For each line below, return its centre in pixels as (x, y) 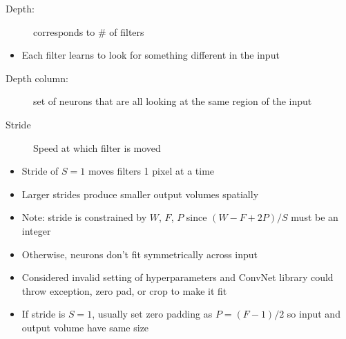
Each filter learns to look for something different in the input (151, 55)
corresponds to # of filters (89, 31)
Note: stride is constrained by (84, 217)
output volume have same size (85, 327)
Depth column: (37, 78)
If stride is (44, 314)
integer (36, 230)
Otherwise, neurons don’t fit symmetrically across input (140, 254)
